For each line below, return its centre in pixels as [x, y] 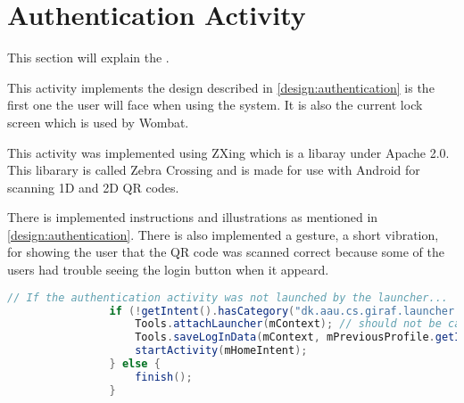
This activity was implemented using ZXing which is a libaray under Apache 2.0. [228, 152]
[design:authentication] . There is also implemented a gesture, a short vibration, [223, 234]
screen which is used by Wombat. [98, 122]
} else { [135, 364]
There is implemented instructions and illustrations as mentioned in [193, 217]
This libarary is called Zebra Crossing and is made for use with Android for [214, 170]
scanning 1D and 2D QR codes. [93, 187]
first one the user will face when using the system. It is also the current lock [215, 105]
